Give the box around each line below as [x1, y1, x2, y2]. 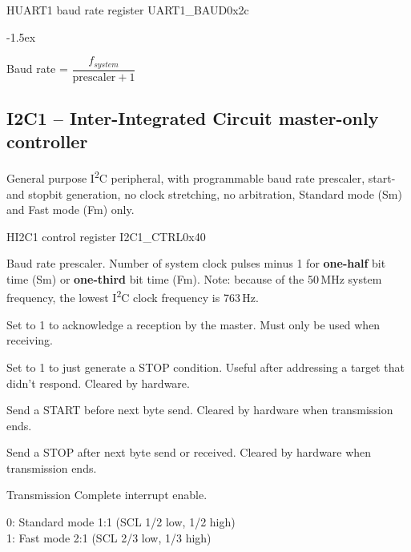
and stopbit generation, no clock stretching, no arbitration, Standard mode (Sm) [6, 185, 402, 202]
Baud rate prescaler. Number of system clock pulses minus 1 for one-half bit [6, 255, 386, 272]
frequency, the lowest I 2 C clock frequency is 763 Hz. [6, 287, 259, 306]
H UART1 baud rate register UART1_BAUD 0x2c [6, 2, 249, 18]
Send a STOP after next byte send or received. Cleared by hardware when [6, 444, 372, 461]
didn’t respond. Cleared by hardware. [6, 374, 190, 391]
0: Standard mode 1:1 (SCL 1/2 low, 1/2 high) [6, 514, 236, 530]
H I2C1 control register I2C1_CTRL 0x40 [6, 228, 206, 244]
